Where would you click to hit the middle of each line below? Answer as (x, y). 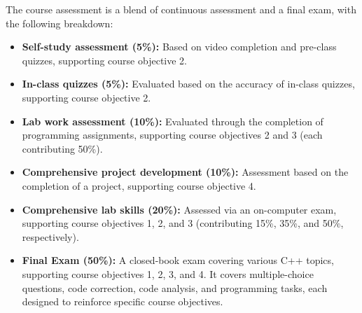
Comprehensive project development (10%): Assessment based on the (185, 172)
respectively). (50, 236)
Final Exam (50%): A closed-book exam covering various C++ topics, (178, 260)
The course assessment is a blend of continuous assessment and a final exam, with (181, 9)
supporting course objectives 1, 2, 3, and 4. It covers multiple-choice (168, 273)
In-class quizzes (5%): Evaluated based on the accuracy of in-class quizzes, (188, 84)
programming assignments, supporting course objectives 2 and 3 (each (172, 135)
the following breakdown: (60, 23)
